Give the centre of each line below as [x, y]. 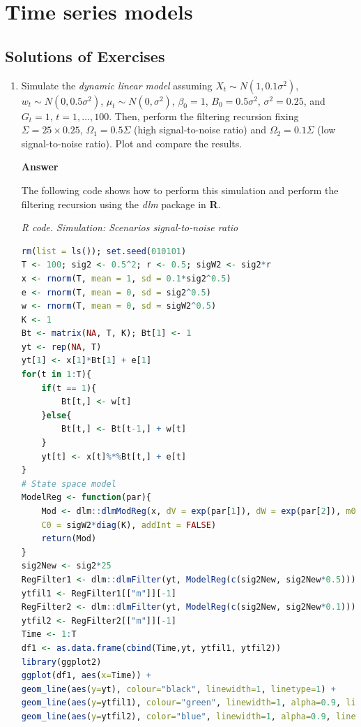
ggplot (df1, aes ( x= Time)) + [86, 676]
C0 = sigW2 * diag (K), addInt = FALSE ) [129, 525]
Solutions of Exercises [85, 56]
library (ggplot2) [61, 662]
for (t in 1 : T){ [56, 375]
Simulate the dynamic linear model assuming [117, 85]
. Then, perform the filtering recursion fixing [204, 116]
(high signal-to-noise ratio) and [200, 130]
